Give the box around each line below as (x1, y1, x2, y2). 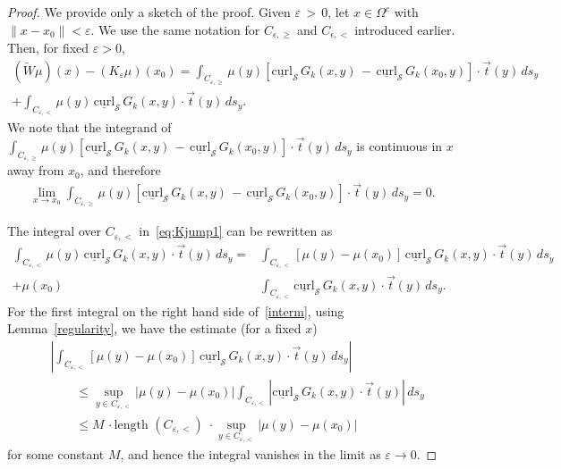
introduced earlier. (354, 20, 455, 38)
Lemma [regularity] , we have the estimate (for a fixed (7, 319, 302, 338)
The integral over (7, 222, 102, 240)
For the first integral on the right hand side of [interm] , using (7, 301, 344, 320)
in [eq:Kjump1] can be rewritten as (139, 222, 333, 240)
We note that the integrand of (7, 118, 172, 137)
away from (7, 161, 64, 180)
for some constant (7, 445, 105, 464)
